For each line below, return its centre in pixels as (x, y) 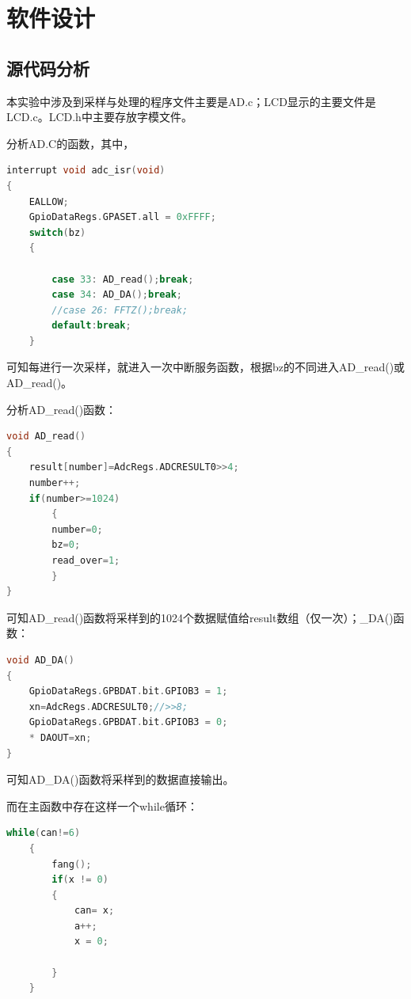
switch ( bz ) (57, 232)
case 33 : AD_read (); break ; (123, 279)
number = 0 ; (77, 529)
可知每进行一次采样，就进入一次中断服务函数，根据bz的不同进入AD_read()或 (206, 367)
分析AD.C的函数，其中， (70, 143)
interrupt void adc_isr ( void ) (86, 171)
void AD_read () (46, 437)
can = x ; (94, 911)
